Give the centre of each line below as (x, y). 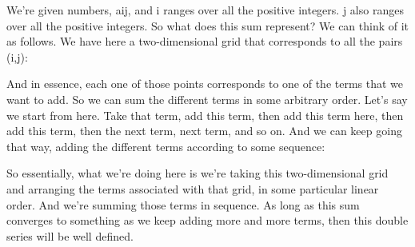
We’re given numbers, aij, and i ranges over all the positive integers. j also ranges (205, 10)
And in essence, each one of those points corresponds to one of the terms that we (205, 84)
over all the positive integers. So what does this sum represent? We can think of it (208, 25)
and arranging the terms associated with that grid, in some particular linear (193, 188)
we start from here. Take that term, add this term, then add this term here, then (205, 115)
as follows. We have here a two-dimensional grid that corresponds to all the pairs (205, 41)
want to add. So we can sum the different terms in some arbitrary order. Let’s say (207, 99)
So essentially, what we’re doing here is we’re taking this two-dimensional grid (198, 173)
